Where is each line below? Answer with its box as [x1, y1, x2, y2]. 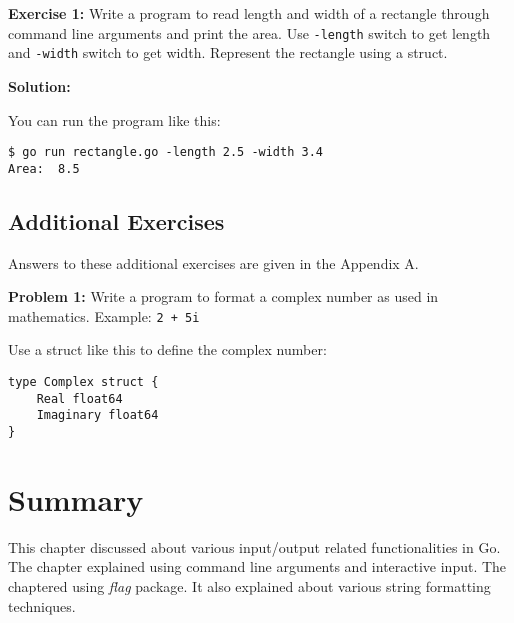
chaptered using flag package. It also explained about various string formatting [8, 575, 491, 596]
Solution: [8, 75, 71, 96]
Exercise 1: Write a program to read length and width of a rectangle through [8, 3, 490, 23]
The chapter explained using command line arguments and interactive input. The [8, 556, 507, 577]
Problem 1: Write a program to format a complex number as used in [8, 286, 439, 307]
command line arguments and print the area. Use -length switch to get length [8, 22, 491, 43]
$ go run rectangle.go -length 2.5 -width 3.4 [8, 145, 323, 160]
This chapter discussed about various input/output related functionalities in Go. [8, 536, 501, 557]
